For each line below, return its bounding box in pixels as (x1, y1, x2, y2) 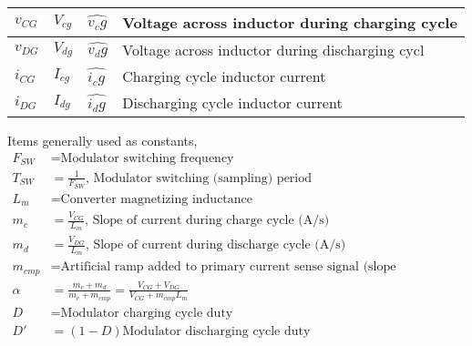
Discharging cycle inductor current (122, 92, 343, 113)
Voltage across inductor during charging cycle (122, 12, 457, 33)
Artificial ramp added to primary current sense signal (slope (60, 260, 396, 274)
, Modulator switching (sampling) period (86, 171, 313, 185)
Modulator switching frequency (60, 151, 234, 165)
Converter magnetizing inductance (60, 192, 253, 206)
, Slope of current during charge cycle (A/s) (85, 214, 330, 228)
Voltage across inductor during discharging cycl (122, 39, 425, 60)
